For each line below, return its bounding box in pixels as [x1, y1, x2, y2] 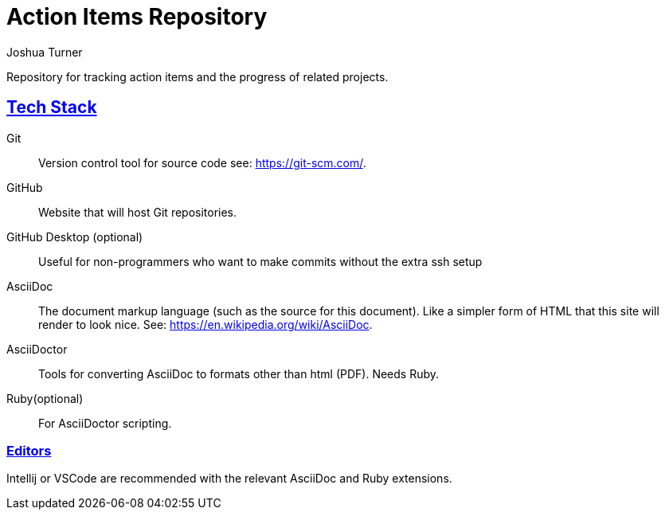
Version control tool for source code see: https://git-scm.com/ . [38, 155, 366, 170]
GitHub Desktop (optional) [6, 229, 143, 244]
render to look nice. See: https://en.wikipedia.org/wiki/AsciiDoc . [38, 317, 373, 331]
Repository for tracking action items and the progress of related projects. [6, 69, 389, 84]
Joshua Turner [6, 45, 83, 59]
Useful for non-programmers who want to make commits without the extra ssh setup [38, 254, 483, 268]
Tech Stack [6, 97, 97, 118]
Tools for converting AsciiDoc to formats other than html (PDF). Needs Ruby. [38, 366, 440, 381]
